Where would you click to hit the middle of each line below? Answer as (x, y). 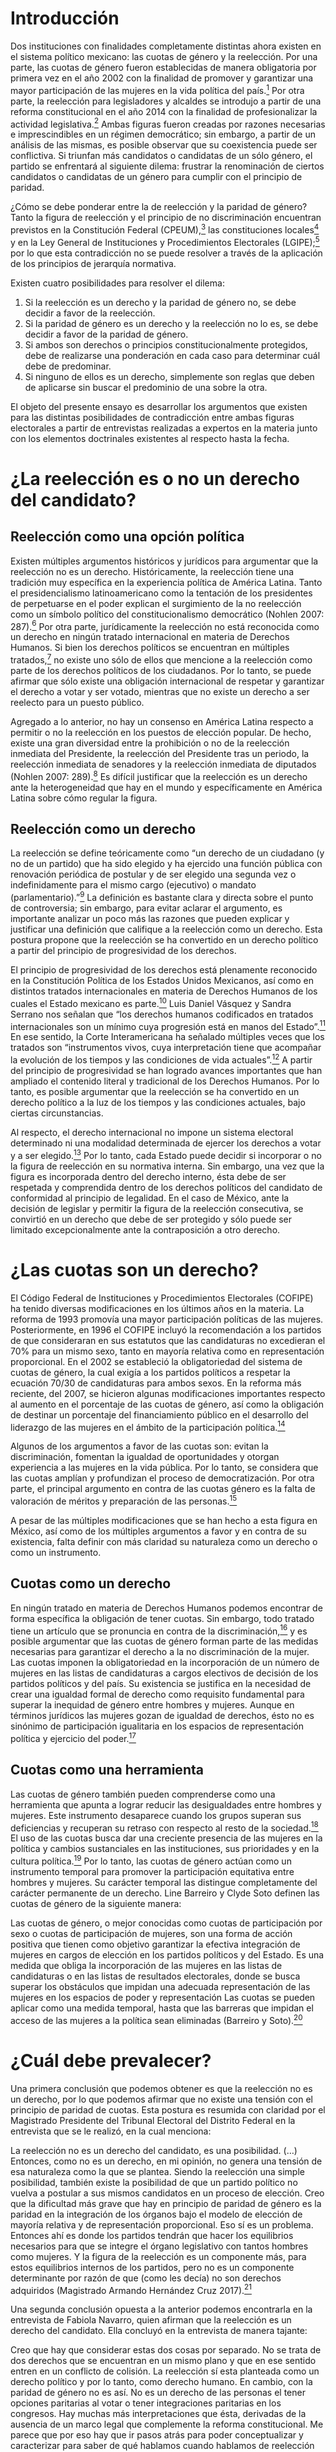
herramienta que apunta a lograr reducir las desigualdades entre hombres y (166, 1804)
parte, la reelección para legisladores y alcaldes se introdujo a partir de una (166, 101)
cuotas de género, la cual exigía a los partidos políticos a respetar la (150, 1372)
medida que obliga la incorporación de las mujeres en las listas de (146, 1966)
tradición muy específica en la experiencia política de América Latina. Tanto (166, 582)
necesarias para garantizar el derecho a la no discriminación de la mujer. (160, 1652)
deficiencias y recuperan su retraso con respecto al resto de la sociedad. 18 (164, 1827)
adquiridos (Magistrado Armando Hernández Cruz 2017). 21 (131, 2289)
